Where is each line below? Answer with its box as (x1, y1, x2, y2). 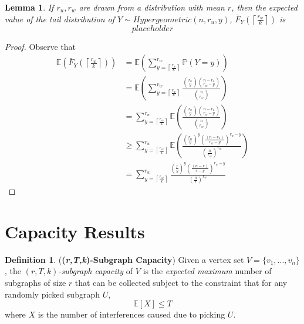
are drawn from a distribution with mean (79, 1, 225, 13)
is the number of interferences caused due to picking (38, 308, 225, 320)
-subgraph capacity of (58, 265, 133, 277)
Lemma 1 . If (5, 1, 54, 13)
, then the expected (231, 1, 298, 13)
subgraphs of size (5, 276, 66, 288)
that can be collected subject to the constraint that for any (75, 276, 288, 288)
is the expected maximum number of (143, 265, 272, 277)
